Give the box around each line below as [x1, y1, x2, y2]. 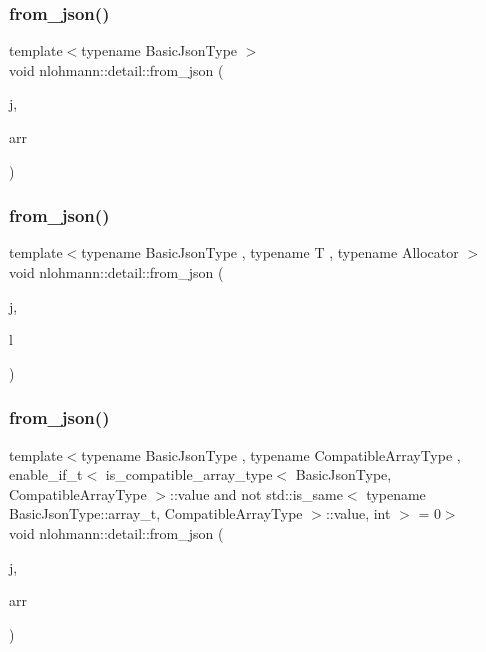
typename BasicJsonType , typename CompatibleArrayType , [81, 444, 461, 465]
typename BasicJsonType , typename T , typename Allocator [81, 242, 459, 263]
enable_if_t [9, 464, 83, 485]
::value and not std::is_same [170, 483, 343, 504]
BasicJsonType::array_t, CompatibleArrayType [9, 503, 303, 524]
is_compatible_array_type [105, 464, 273, 485]
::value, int [325, 503, 391, 524]
